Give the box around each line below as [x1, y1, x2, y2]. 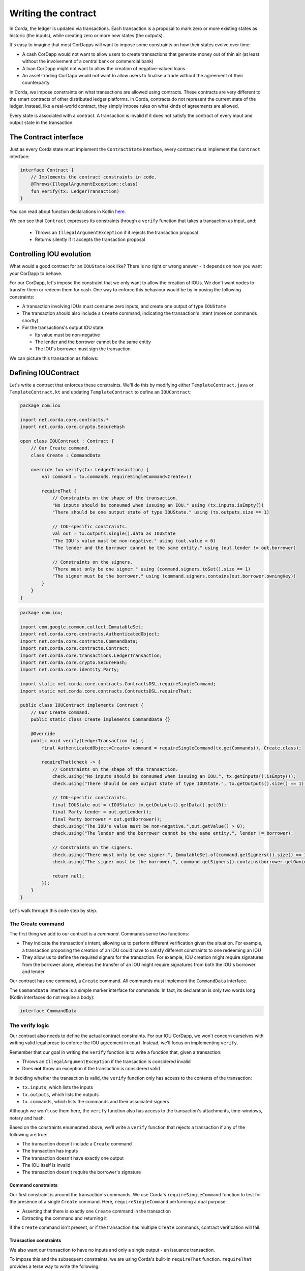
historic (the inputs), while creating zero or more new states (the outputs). [9, 32, 164, 38]
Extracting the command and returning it [22, 1215, 107, 1221]
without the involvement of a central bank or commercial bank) [22, 58, 154, 65]
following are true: [9, 1131, 48, 1137]
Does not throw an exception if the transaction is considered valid [22, 1066, 160, 1072]
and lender [22, 969, 45, 975]
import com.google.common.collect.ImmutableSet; [20, 624, 144, 630]
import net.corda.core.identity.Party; [20, 667, 119, 673]
